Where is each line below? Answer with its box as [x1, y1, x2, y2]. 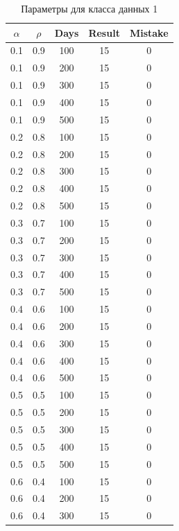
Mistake [129, 25, 169, 40]
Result [88, 25, 120, 40]
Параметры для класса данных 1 [21, 1, 158, 15]
